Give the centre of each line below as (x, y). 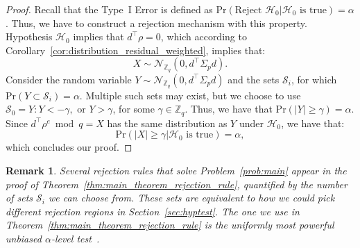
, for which (314, 79)
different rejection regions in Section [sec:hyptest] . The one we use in (153, 211)
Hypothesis (29, 36)
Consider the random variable (69, 79)
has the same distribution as (167, 123)
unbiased (24, 238)
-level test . (75, 238)
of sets (19, 198)
